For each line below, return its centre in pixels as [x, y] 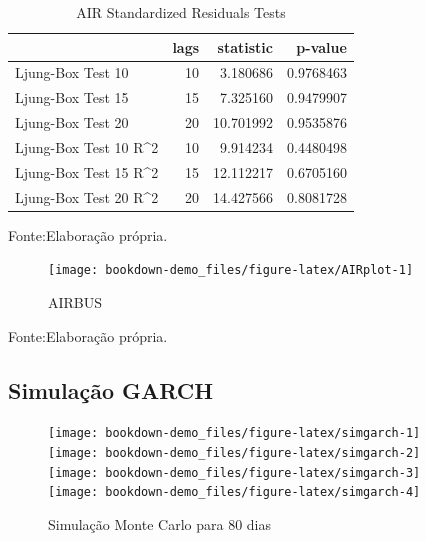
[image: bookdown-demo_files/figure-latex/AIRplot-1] [231, 270]
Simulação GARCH [111, 389]
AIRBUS [75, 302]
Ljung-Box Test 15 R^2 [87, 171]
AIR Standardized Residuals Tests [181, 12]
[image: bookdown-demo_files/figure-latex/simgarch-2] [234, 453]
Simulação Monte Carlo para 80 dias [159, 524]
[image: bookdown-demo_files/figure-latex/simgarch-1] [234, 433]
